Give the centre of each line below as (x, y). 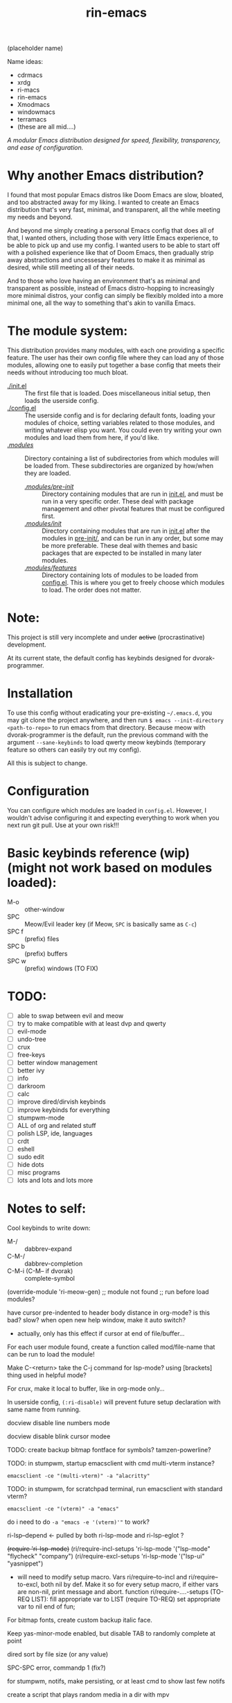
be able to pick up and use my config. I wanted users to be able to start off (114, 245)
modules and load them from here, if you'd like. (92, 438)
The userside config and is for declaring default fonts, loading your (120, 415)
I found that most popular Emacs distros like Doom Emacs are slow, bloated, (115, 195)
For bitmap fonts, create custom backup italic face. (80, 1620)
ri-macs (28, 90)
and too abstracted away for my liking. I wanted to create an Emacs (103, 202)
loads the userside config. (62, 401)
